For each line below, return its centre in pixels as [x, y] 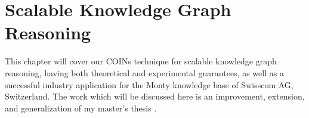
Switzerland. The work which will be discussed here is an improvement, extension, [155, 96]
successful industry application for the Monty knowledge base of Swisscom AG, [149, 84]
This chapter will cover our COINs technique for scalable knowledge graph [141, 61]
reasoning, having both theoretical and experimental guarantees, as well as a [144, 72]
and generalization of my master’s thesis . [81, 108]
